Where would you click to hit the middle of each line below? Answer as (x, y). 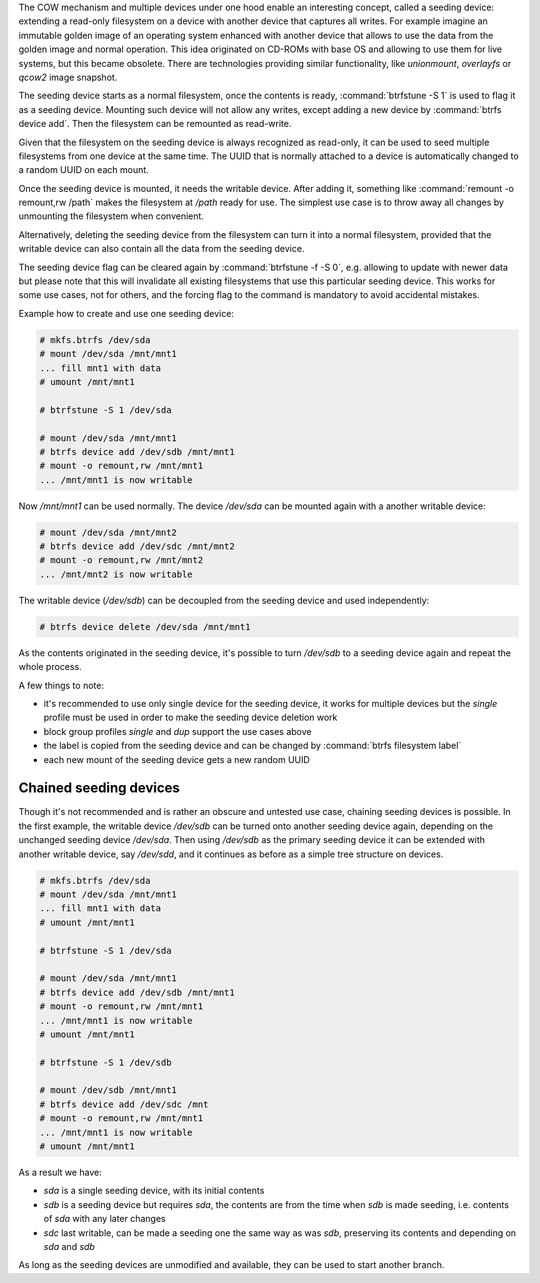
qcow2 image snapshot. (68, 77)
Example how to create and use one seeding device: (126, 313)
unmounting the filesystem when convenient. (111, 216)
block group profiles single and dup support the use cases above (177, 731)
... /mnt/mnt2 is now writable (116, 574)
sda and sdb (69, 1246)
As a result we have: (60, 1172)
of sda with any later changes (105, 1219)
